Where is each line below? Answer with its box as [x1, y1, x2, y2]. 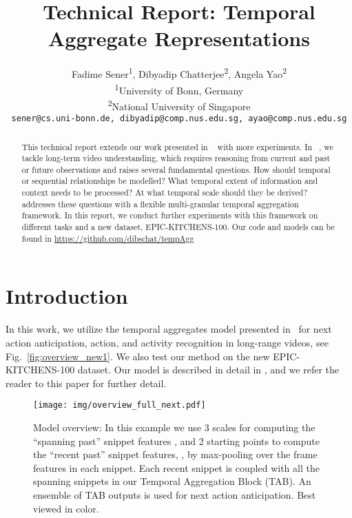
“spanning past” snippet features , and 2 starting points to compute [33, 433, 320, 448]
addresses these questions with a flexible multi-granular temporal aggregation [21, 198, 299, 209]
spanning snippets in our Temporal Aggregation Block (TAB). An [33, 474, 311, 488]
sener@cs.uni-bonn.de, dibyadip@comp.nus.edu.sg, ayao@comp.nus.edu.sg [11, 114, 347, 124]
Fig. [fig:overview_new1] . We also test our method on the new [6, 349, 270, 363]
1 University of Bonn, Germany [114, 81, 244, 97]
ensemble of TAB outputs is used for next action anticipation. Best [33, 487, 316, 501]
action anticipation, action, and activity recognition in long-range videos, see [6, 335, 329, 349]
